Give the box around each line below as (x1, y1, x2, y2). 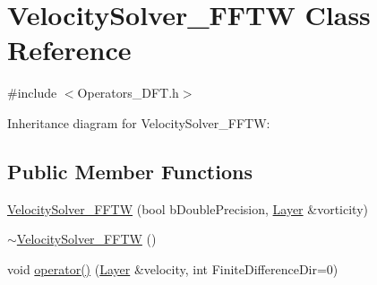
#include (7, 83, 57, 102)
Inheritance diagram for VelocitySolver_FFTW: (7, 113, 270, 132)
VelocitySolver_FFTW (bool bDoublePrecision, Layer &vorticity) (7, 199, 368, 218)
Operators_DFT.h (77, 83, 179, 102)
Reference (7, 31, 132, 68)
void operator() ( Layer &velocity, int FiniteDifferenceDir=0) (7, 259, 338, 278)
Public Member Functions (7, 157, 253, 185)
